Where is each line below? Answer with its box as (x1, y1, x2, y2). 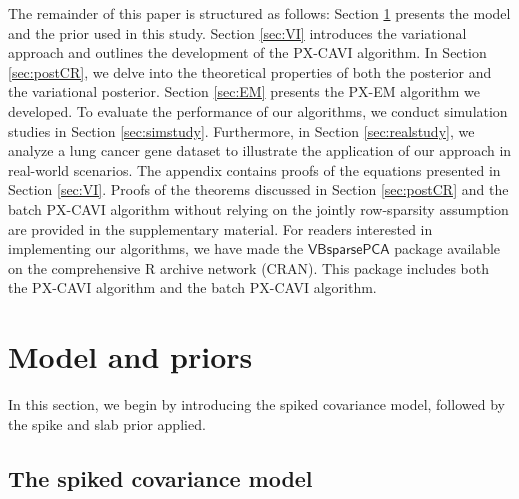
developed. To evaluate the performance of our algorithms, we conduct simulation (8, 100, 508, 121)
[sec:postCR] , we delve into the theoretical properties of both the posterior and (8, 61, 492, 82)
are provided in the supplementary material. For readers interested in (8, 218, 433, 239)
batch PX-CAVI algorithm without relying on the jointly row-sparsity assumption (8, 198, 509, 219)
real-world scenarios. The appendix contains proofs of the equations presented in (8, 159, 501, 180)
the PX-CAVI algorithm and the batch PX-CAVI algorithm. (8, 277, 377, 298)
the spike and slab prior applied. (8, 413, 206, 434)
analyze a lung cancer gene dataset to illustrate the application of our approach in (8, 140, 512, 161)
